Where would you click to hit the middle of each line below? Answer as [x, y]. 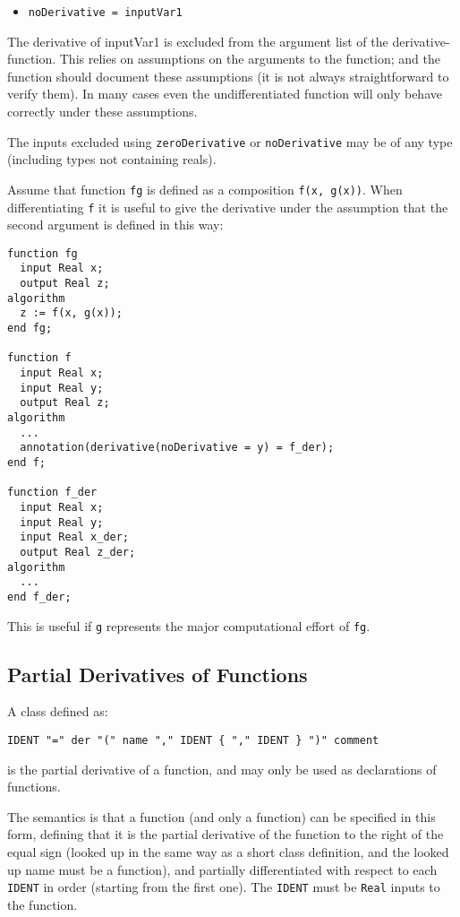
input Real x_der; [75, 537]
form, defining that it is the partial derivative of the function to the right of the [226, 834]
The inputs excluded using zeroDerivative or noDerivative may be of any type [230, 141]
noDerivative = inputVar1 [105, 13]
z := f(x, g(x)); [71, 313]
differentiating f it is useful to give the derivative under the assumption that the [228, 207]
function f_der [52, 493]
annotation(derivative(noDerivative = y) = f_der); [177, 448]
